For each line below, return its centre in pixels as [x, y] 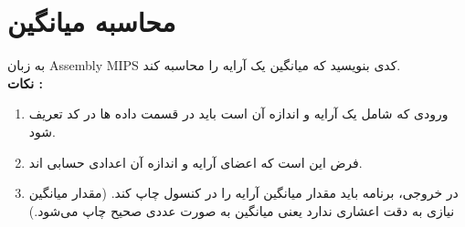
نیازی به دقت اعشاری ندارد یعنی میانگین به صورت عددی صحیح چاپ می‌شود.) [242, 210]
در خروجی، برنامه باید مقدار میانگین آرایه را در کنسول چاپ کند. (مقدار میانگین [243, 193]
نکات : [25, 83]
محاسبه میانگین [92, 21]
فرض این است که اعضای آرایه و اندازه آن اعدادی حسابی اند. [196, 162]
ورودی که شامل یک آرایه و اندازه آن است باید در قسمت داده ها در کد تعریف [238, 113]
